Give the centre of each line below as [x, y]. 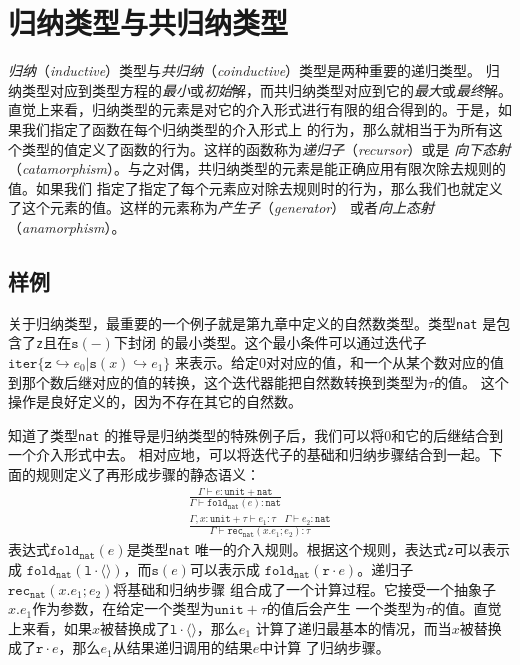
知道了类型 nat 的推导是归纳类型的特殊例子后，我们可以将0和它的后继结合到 [256, 434]
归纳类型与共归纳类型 [148, 22]
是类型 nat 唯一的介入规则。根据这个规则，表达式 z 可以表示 [318, 549]
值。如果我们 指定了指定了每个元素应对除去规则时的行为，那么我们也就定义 [255, 187]
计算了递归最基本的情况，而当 [353, 627]
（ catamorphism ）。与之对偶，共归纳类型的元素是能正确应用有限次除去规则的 [257, 168]
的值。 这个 [471, 381]
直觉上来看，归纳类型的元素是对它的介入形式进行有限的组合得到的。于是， [253, 109]
